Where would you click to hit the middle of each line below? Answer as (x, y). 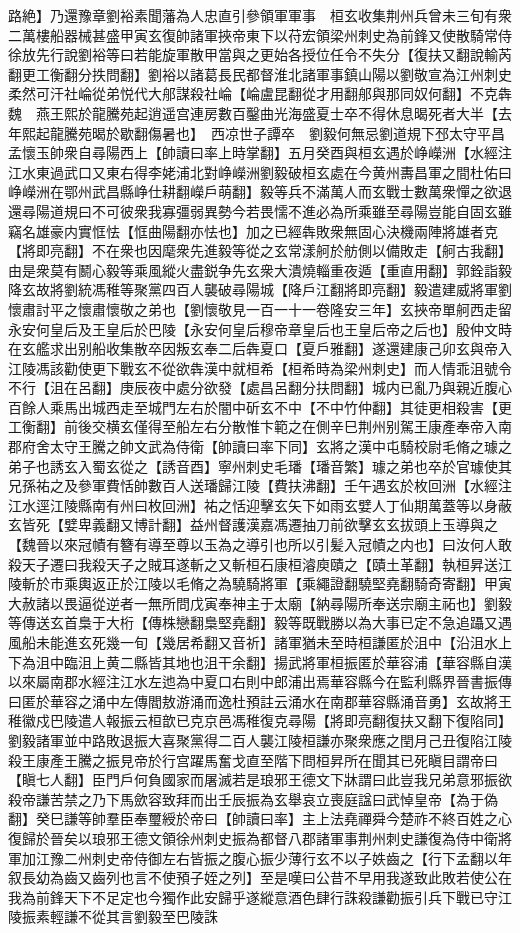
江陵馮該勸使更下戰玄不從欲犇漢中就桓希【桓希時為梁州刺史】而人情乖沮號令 (260, 367)
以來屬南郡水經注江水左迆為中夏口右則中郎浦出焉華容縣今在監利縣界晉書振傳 (260, 681)
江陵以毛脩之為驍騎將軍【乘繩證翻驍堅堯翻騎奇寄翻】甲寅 (322, 583)
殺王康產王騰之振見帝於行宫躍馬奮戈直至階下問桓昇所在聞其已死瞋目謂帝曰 (253, 759)
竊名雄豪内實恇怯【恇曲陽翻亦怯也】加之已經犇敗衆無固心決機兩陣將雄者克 (253, 230)
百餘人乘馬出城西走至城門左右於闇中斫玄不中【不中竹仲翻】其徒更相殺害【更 (260, 406)
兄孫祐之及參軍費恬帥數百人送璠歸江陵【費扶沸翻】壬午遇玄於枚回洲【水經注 (260, 485)
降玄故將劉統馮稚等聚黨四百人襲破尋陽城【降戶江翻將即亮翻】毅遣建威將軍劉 (260, 289)
